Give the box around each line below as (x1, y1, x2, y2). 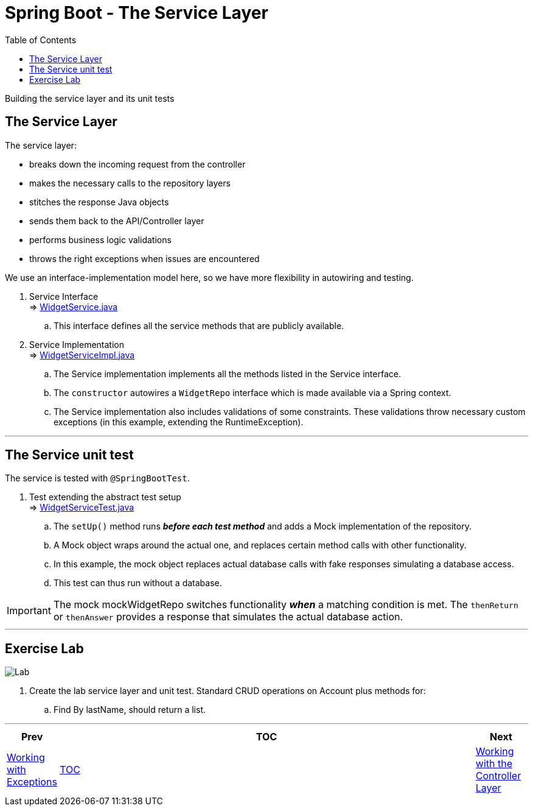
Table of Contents (5, 34, 77, 45)
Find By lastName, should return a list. (54, 704, 206, 715)
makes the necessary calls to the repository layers (29, 177, 231, 188)
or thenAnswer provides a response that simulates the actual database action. (53, 611, 403, 623)
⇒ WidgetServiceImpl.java (29, 349, 135, 360)
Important (7, 604, 51, 617)
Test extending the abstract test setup (29, 492, 181, 503)
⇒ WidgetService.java (29, 301, 118, 312)
